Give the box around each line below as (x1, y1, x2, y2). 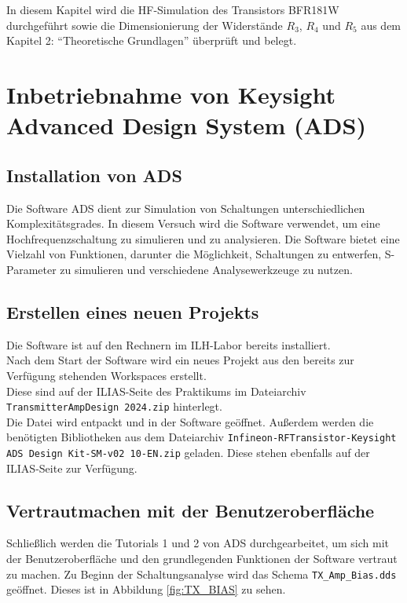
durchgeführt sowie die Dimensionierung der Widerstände (6, 16, 283, 33)
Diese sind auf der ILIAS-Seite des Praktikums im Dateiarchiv (6, 382, 306, 399)
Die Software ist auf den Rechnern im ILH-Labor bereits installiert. (6, 336, 331, 353)
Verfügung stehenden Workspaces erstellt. (6, 367, 207, 383)
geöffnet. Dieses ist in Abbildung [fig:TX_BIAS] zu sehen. (6, 581, 286, 598)
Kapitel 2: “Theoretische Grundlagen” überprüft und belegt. (6, 32, 297, 49)
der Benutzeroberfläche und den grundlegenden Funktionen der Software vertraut (6, 550, 398, 567)
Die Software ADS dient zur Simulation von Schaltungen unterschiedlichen (6, 199, 365, 216)
